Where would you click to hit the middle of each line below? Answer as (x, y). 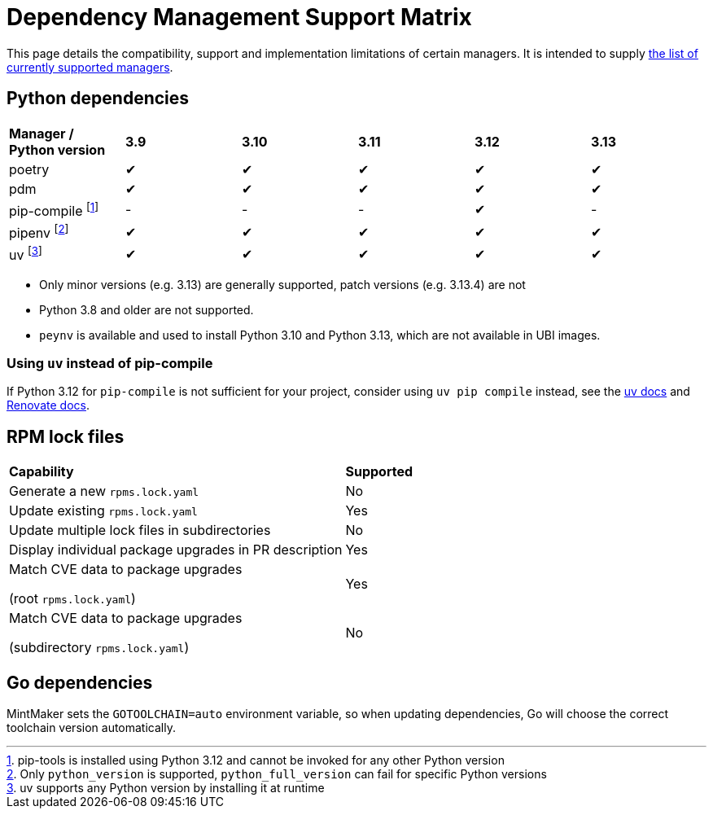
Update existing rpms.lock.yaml (103, 511)
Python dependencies (98, 99)
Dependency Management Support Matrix (239, 17)
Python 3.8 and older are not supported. (147, 309)
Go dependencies (80, 682)
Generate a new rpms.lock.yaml (104, 491)
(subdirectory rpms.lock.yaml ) (99, 648)
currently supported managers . (90, 67)
